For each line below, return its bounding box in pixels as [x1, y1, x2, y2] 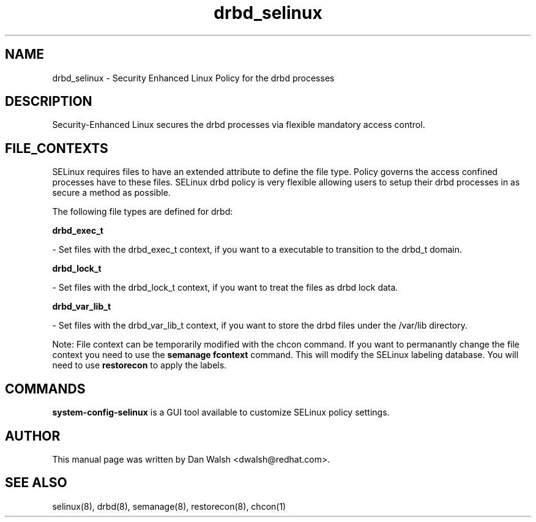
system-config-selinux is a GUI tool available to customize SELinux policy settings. [52, 407, 390, 418]
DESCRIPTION [5, 94, 92, 110]
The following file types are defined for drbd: [52, 206, 233, 217]
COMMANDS [5, 381, 86, 397]
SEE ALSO [5, 475, 67, 491]
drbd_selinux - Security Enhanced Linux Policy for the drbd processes [52, 72, 335, 83]
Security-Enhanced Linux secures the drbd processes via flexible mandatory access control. [52, 119, 425, 130]
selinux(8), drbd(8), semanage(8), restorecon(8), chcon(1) [52, 501, 286, 512]
